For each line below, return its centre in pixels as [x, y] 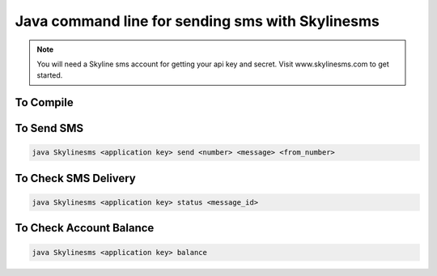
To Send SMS [49, 128]
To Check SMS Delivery [76, 178]
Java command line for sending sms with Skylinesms [197, 21]
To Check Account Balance [85, 228]
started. [50, 75]
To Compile [44, 102]
